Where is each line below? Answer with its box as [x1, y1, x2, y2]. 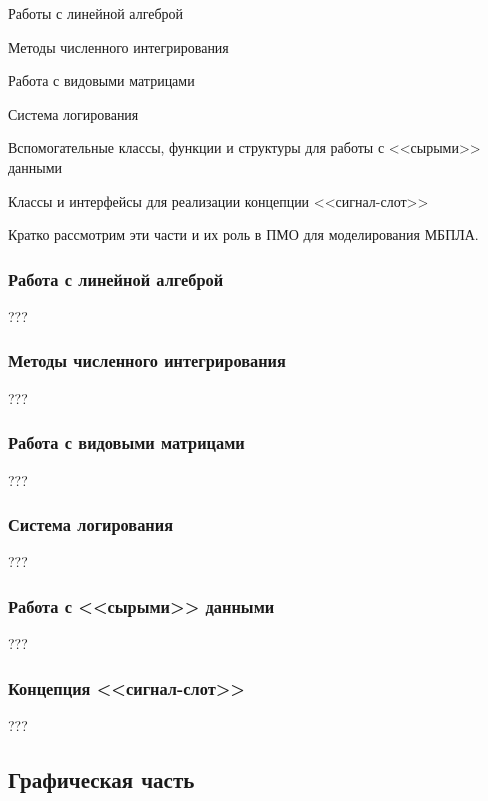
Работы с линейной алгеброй [8, 3, 184, 23]
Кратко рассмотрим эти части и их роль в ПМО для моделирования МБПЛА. [8, 224, 479, 245]
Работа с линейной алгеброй [8, 266, 224, 291]
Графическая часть [8, 764, 195, 795]
